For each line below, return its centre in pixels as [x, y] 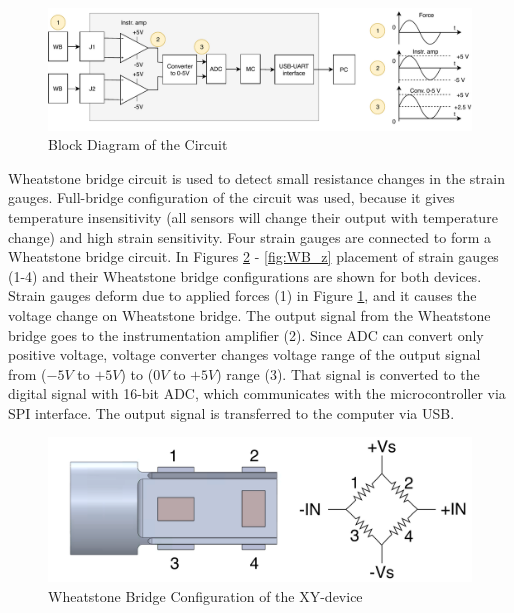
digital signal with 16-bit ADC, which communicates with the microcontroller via [257, 393]
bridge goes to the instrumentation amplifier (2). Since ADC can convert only [246, 334]
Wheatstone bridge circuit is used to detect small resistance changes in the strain [256, 177]
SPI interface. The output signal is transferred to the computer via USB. [231, 412]
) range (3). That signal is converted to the [348, 373]
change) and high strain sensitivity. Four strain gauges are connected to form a [250, 236]
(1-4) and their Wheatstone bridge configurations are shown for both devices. [245, 275]
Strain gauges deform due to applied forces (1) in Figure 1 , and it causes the [242, 295]
